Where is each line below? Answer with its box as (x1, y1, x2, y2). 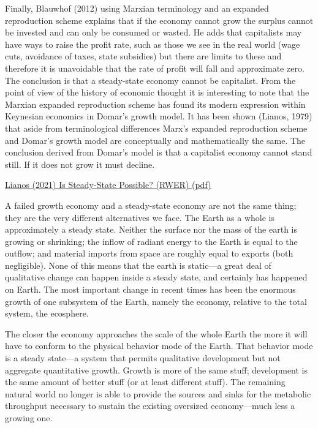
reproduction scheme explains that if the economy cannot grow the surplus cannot (5, 13, 314, 26)
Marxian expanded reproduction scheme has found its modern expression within (5, 97, 306, 110)
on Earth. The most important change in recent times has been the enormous (5, 283, 296, 296)
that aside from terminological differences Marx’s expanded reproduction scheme (5, 121, 308, 134)
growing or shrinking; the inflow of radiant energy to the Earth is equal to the (5, 235, 298, 247)
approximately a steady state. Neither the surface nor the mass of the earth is (5, 223, 298, 236)
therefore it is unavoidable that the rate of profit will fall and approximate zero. (5, 61, 305, 74)
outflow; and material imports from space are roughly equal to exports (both (5, 247, 293, 260)
